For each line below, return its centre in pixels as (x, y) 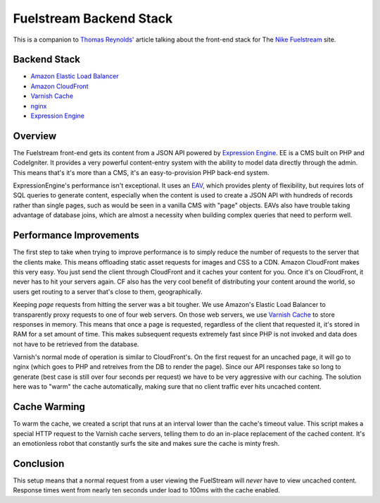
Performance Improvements (76, 235)
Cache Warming (49, 407)
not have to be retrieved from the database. (76, 344)
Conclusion (39, 463)
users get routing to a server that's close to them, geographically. (108, 291)
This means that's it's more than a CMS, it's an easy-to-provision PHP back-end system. (141, 172)
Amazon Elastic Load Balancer (75, 76)
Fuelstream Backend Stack (93, 18)
